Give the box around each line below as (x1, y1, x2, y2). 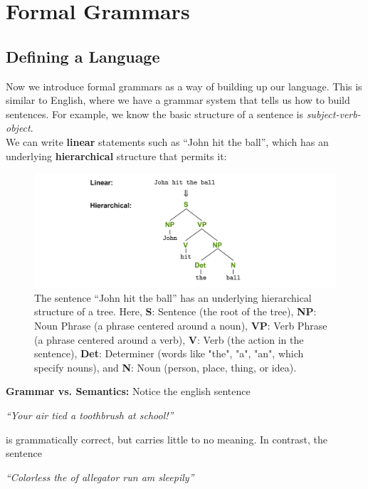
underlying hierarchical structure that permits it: (6, 148, 227, 163)
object (6, 120, 31, 135)
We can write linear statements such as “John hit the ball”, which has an (6, 134, 329, 149)
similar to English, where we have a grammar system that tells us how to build (6, 93, 350, 107)
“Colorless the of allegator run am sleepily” (6, 469, 194, 484)
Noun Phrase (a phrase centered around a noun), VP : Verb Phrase (34, 317, 327, 332)
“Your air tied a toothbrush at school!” (6, 407, 174, 422)
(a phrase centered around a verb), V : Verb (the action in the (34, 332, 304, 347)
